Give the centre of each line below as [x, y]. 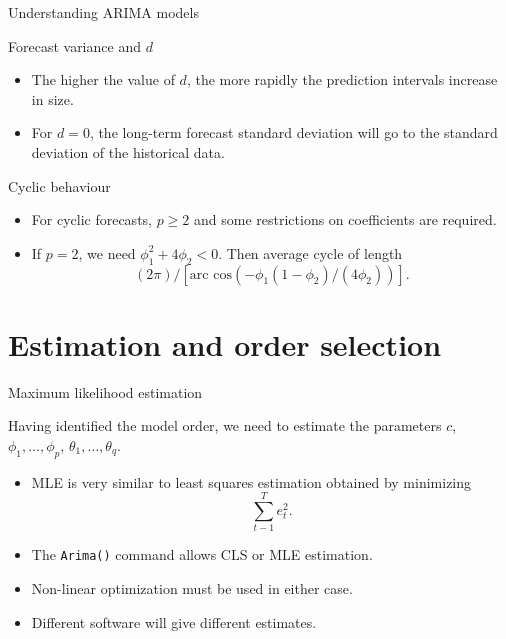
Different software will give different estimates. [174, 621]
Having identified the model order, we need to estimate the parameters [225, 425]
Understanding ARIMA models [103, 12]
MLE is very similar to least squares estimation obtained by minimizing [251, 481]
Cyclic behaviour [59, 185]
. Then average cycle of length [310, 252]
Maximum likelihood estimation [105, 391]
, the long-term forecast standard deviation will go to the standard [293, 132]
